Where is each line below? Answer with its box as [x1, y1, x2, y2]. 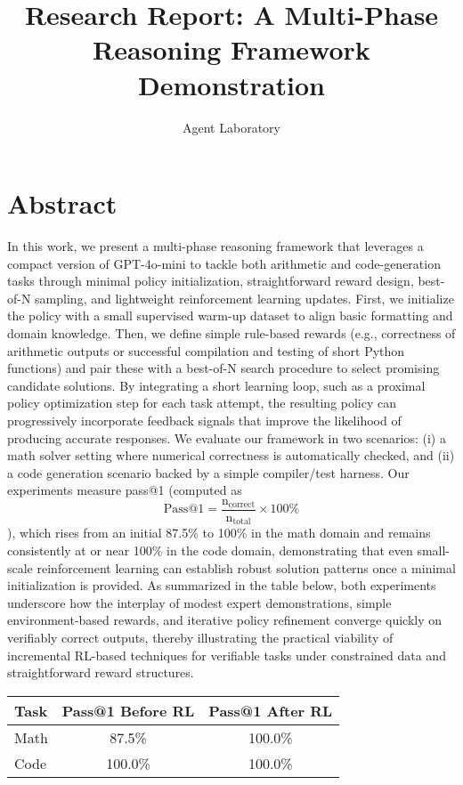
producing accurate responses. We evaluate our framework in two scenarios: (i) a [7, 428, 446, 447]
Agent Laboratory [183, 117, 280, 136]
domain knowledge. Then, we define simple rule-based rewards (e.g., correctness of [7, 324, 456, 342]
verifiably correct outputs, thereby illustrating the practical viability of [7, 628, 394, 647]
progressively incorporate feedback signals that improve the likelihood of [7, 410, 402, 429]
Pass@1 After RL [208, 700, 333, 721]
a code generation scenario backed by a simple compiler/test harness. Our [7, 463, 410, 482]
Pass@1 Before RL [61, 700, 195, 721]
